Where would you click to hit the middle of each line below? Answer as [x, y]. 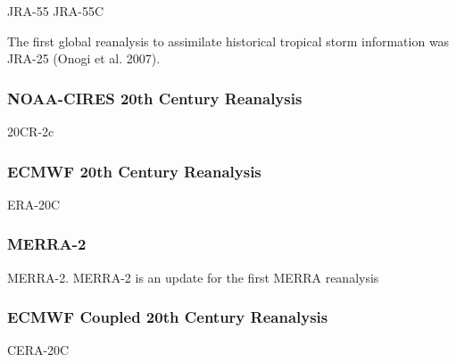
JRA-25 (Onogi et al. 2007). [84, 58]
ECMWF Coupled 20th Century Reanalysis [168, 317]
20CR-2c [31, 131]
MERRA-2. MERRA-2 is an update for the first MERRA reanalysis [193, 277]
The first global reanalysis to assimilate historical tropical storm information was [228, 41]
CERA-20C [38, 350]
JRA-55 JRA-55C [56, 11]
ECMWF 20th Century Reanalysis [134, 171]
